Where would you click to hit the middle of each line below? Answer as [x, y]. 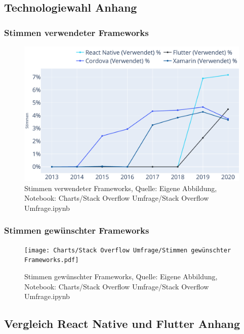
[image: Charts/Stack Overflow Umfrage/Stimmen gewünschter [128, 250]
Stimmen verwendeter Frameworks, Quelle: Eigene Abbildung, [121, 188]
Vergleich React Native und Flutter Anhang [122, 324]
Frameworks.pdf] [52, 260]
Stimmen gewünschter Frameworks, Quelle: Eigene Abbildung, [121, 276]
